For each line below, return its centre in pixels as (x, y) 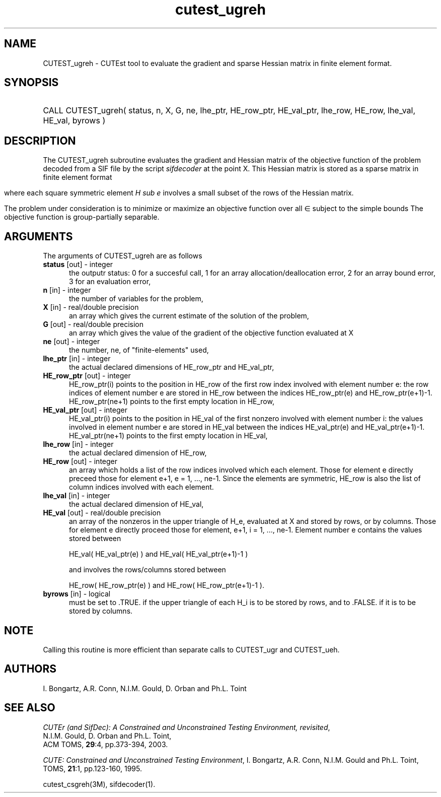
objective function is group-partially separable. (82, 217)
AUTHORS (30, 669)
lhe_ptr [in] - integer (77, 359)
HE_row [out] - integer (80, 461)
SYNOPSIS (31, 83)
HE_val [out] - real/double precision (102, 513)
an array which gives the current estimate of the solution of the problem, (189, 316)
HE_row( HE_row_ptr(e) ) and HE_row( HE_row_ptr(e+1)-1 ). (167, 585)
